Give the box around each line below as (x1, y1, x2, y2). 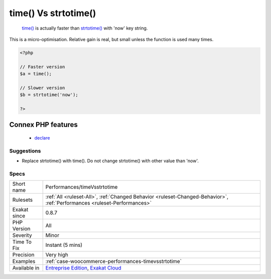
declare (34, 135, 50, 141)
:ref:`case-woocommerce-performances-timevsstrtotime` (45, 258, 182, 265)
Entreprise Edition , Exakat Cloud (45, 264, 121, 271)
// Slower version (20, 85, 65, 90)
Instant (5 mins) (45, 241, 83, 248)
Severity (12, 232, 32, 239)
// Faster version (20, 64, 65, 70)
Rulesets (12, 196, 33, 203)
